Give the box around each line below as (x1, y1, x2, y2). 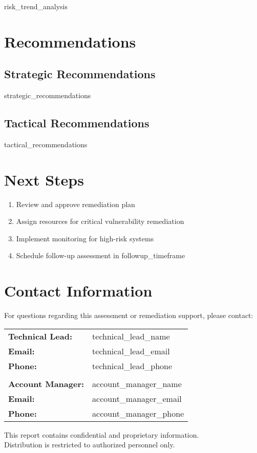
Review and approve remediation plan (16, 198, 135, 209)
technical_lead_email (92, 345, 170, 357)
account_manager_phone (92, 407, 184, 419)
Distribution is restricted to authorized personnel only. (4, 439, 175, 450)
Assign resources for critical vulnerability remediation (16, 216, 184, 227)
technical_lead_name (92, 330, 170, 342)
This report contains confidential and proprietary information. (4, 429, 199, 440)
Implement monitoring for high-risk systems (16, 233, 154, 243)
